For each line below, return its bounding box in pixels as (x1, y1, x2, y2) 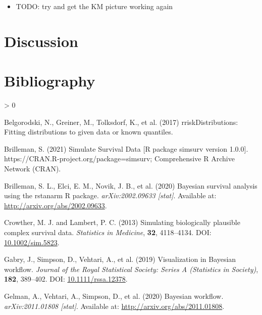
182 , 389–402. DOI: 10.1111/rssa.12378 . (4, 274, 128, 284)
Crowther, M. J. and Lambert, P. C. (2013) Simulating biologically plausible (4, 217, 240, 228)
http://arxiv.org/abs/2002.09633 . (4, 200, 107, 210)
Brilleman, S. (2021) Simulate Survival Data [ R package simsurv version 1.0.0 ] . (4, 143, 248, 154)
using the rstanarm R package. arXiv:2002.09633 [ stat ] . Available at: (4, 190, 217, 201)
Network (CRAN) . (4, 163, 61, 174)
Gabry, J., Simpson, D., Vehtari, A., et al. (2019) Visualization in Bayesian (4, 254, 236, 264)
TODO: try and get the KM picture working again (16, 1, 173, 11)
